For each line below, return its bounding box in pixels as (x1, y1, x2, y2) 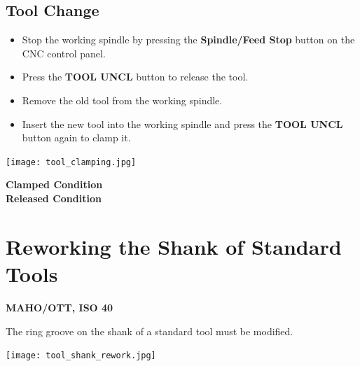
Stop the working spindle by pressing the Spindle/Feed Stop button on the (22, 32, 355, 47)
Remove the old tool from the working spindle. (22, 92, 223, 107)
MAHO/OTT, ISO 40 (6, 300, 113, 314)
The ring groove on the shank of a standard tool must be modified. (6, 323, 293, 338)
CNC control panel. (22, 45, 106, 60)
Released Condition (6, 191, 102, 206)
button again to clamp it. (22, 130, 131, 145)
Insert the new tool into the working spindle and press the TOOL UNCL (22, 116, 343, 131)
